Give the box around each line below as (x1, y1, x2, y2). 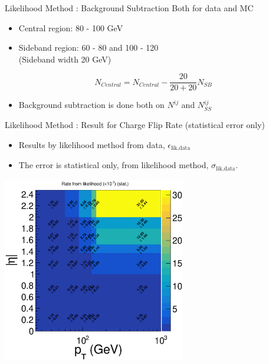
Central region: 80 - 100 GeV (18, 21, 123, 34)
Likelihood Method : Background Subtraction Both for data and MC (5, 2, 254, 14)
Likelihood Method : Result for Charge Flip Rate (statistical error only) (5, 119, 265, 131)
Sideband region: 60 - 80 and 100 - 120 (18, 41, 159, 54)
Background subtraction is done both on (18, 99, 165, 111)
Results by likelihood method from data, (18, 138, 165, 150)
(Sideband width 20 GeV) (18, 53, 111, 65)
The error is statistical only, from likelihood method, (18, 159, 209, 171)
